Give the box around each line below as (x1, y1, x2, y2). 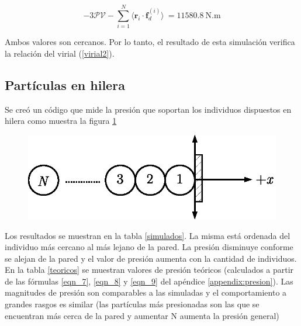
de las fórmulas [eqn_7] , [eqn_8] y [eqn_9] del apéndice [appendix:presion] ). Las (5, 275, 293, 287)
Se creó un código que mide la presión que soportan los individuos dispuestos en (5, 103, 292, 115)
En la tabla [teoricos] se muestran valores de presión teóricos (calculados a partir (5, 263, 294, 276)
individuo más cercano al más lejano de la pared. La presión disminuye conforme (5, 241, 293, 253)
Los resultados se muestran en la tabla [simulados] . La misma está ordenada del (5, 229, 290, 241)
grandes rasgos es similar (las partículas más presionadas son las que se (5, 298, 260, 310)
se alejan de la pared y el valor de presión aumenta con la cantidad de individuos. (5, 252, 297, 264)
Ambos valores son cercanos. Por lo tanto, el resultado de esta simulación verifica (5, 36, 295, 48)
